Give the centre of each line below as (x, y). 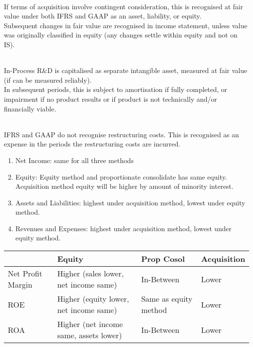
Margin (20, 285)
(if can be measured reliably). (48, 80)
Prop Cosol (163, 259)
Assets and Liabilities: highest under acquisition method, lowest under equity (130, 202)
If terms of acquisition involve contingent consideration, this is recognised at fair (124, 6)
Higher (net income (90, 324)
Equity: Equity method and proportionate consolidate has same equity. (121, 176)
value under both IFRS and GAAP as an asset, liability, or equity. (103, 16)
